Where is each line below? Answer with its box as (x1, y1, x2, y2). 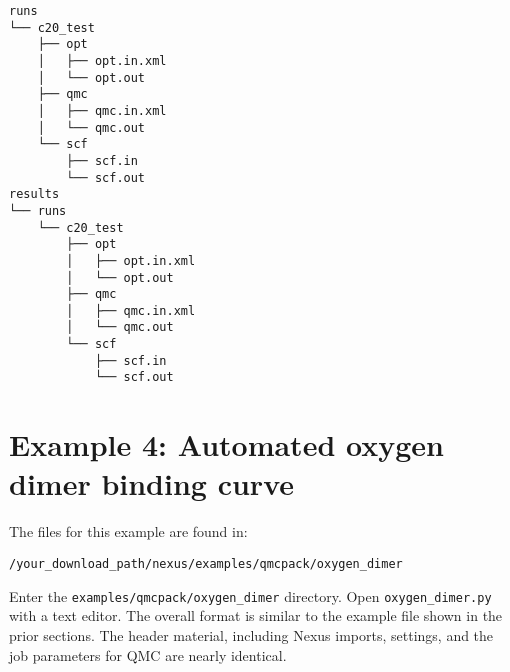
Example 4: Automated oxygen (9, 424, 444, 465)
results (9, 187, 60, 202)
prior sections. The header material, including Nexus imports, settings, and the (9, 624, 494, 645)
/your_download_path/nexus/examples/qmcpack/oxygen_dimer (9, 557, 403, 571)
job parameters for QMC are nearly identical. (9, 644, 287, 665)
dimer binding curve (9, 463, 294, 504)
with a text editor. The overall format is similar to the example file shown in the (9, 605, 503, 626)
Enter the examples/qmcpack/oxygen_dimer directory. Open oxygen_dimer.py (9, 585, 492, 606)
